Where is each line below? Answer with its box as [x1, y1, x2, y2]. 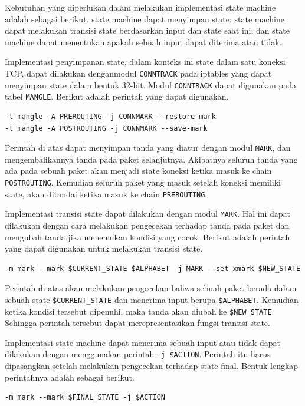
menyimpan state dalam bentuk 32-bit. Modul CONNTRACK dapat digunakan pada [5, 78, 296, 91]
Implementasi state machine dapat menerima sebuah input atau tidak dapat [5, 336, 280, 348]
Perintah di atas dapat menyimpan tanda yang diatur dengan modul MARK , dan [5, 141, 291, 154]
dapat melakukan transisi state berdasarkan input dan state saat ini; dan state [5, 24, 290, 37]
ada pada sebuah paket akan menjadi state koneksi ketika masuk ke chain [5, 164, 272, 177]
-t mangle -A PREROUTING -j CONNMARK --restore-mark [5, 112, 216, 121]
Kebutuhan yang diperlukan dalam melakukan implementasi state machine [5, 1, 276, 13]
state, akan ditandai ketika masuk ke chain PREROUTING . [5, 187, 208, 200]
